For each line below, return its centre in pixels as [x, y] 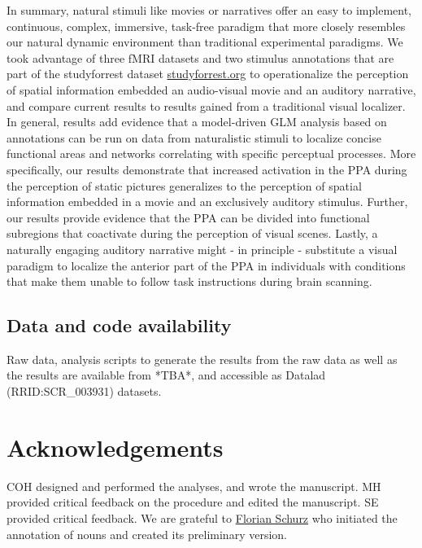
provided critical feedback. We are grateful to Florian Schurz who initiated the [202, 517]
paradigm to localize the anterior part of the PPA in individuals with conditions [206, 265]
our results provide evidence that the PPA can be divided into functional [188, 217]
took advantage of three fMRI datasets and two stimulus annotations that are [200, 57]
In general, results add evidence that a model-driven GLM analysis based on [197, 122]
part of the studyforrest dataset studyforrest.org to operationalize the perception [208, 74]
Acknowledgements [115, 447]
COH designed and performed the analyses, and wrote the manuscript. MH [194, 486]
